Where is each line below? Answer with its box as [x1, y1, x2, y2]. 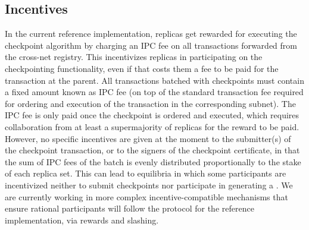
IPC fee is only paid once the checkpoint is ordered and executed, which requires [5, 109, 299, 121]
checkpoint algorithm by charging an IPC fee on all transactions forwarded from [5, 39, 297, 51]
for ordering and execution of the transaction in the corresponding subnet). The [5, 97, 296, 109]
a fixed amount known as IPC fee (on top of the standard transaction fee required [5, 86, 304, 98]
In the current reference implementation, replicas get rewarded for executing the [5, 27, 297, 40]
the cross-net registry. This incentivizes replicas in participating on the [5, 51, 263, 63]
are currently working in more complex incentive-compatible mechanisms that [5, 190, 288, 203]
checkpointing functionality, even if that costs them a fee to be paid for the [5, 62, 279, 74]
